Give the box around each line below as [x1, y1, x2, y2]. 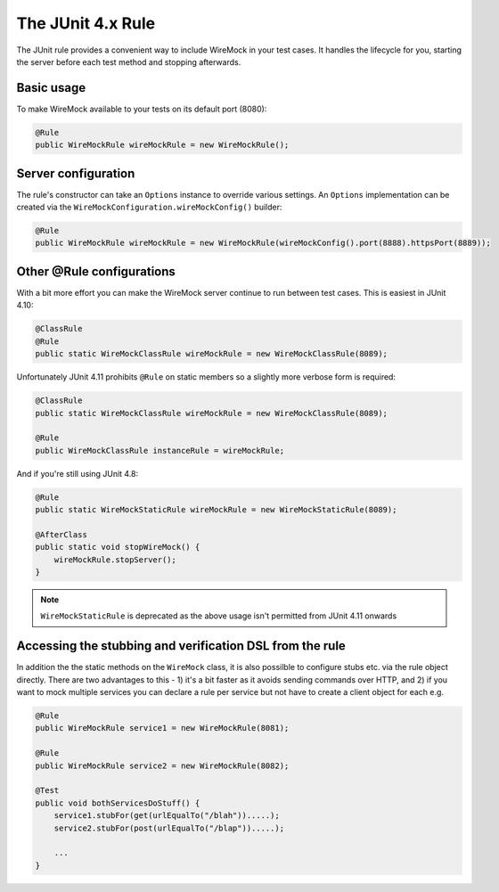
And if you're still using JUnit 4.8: [16, 468, 139, 479]
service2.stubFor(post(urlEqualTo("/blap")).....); [53, 822, 285, 833]
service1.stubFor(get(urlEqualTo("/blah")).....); [53, 811, 280, 821]
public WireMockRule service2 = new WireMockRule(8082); [35, 760, 290, 771]
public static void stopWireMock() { [35, 542, 200, 552]
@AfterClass [35, 529, 88, 539]
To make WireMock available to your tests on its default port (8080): [16, 103, 267, 114]
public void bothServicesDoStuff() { [35, 798, 200, 808]
